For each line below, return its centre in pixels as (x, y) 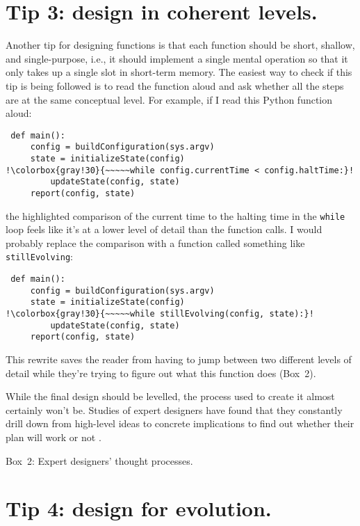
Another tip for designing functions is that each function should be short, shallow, (180, 45)
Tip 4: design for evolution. (139, 508)
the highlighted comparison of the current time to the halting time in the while (175, 215)
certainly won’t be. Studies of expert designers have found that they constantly (174, 409)
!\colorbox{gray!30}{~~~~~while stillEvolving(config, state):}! (160, 314)
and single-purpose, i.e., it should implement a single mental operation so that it (177, 58)
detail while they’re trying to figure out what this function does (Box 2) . (161, 373)
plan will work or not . (54, 437)
